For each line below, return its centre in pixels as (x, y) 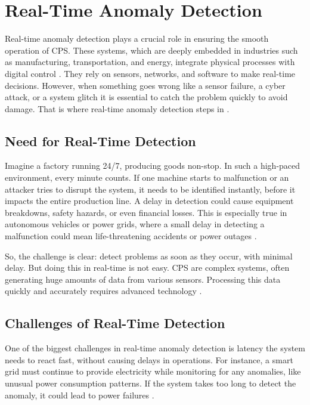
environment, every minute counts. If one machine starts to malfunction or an (147, 177)
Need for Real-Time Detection (100, 140)
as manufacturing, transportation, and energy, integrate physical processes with (150, 62)
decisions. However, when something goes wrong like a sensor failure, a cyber (145, 85)
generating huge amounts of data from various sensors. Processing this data (143, 279)
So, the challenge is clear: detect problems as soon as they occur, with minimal (149, 256)
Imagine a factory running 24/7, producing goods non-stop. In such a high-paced (153, 166)
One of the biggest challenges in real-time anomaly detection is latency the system (155, 348)
